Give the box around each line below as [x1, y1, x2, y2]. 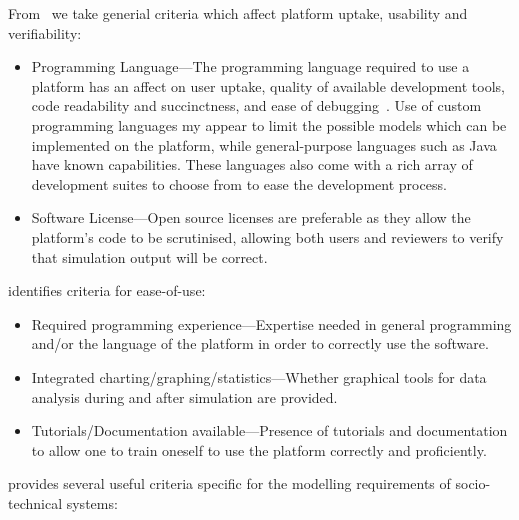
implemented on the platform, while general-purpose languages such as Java [31, 134, 497, 155]
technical [8, 492, 63, 513]
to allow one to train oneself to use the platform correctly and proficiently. [31, 439, 487, 460]
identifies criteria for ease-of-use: [8, 280, 206, 301]
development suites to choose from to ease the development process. [31, 173, 447, 194]
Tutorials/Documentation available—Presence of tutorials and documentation [31, 420, 508, 441]
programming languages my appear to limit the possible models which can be [31, 114, 507, 135]
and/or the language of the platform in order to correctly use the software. [31, 333, 489, 354]
